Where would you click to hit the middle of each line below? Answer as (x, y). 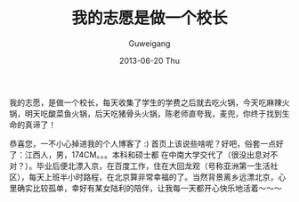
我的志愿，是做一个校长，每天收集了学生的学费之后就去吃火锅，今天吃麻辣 (145, 102)
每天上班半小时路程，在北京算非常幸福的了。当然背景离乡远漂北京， (153, 177)
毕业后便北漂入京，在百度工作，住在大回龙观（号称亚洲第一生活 (153, 166)
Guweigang (149, 43)
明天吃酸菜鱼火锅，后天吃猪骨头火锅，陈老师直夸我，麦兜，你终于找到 (153, 113)
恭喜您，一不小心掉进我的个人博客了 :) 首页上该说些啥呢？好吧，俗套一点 (143, 143)
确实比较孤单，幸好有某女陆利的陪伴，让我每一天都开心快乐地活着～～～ (149, 188)
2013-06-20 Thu (149, 61)
